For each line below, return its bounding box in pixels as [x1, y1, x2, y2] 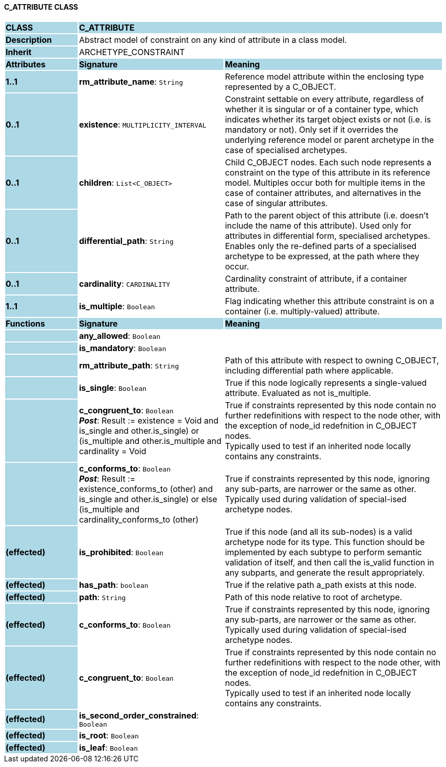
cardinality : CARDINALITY [79, 278, 170, 289]
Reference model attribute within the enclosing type [225, 71, 424, 82]
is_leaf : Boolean [79, 742, 138, 753]
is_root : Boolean [79, 730, 139, 740]
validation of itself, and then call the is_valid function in [225, 557, 434, 567]
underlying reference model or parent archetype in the [225, 134, 434, 145]
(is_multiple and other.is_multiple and [79, 435, 221, 446]
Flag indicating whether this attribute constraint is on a [225, 295, 434, 306]
